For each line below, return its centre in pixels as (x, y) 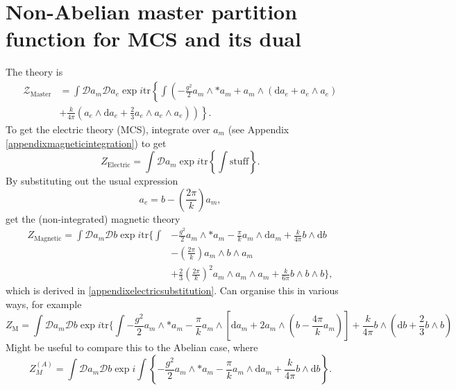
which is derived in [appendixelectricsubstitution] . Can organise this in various (172, 290)
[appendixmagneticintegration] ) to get (86, 143)
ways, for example (44, 304)
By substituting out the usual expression (92, 181)
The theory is (34, 72)
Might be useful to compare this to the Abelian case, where (132, 347)
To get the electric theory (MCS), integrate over (108, 129)
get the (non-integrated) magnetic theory (93, 218)
